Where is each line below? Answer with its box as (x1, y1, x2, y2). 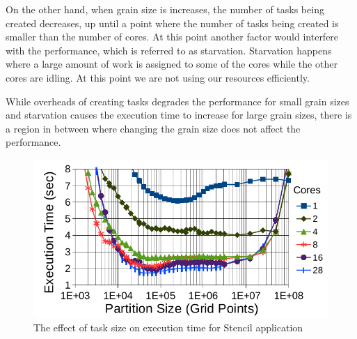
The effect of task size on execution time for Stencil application (33, 320, 303, 335)
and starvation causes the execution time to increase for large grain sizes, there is (6, 107, 352, 122)
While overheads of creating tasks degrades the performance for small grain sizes (6, 93, 349, 108)
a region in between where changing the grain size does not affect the (6, 121, 301, 135)
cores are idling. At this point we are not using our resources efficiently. (6, 70, 310, 84)
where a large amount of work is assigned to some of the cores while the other (6, 56, 338, 71)
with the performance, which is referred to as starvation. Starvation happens (6, 43, 332, 57)
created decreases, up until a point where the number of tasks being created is (6, 15, 339, 30)
